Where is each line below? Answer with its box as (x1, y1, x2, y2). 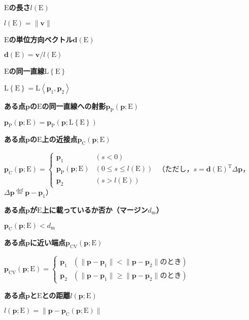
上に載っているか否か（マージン (42, 204, 148, 215)
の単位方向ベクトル (9, 34, 73, 44)
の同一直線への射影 (42, 100, 106, 111)
